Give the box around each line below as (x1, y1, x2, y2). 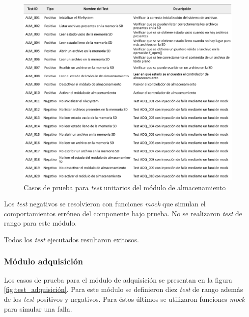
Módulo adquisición (4, 255, 83, 267)
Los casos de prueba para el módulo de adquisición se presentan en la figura (4, 274, 232, 285)
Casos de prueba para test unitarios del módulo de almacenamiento (24, 182, 226, 192)
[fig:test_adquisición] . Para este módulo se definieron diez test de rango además (4, 284, 243, 294)
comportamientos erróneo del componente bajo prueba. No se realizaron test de (4, 208, 243, 218)
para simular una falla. (4, 303, 72, 314)
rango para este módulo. (4, 218, 77, 228)
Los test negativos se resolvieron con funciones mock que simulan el (4, 199, 206, 209)
